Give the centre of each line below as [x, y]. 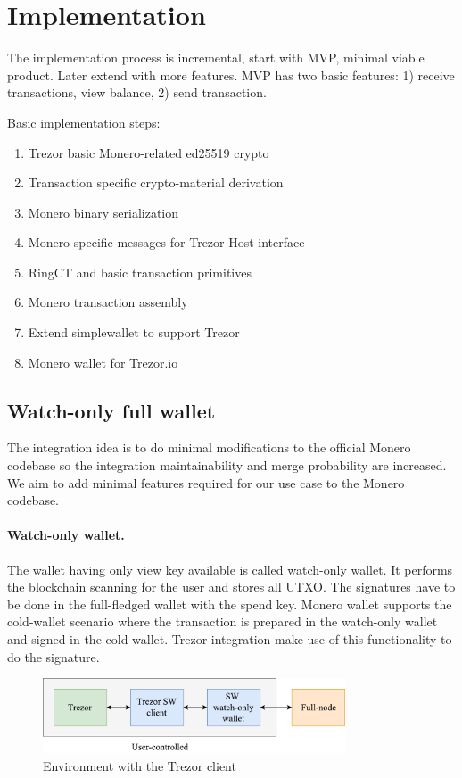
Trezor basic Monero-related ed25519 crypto [148, 152]
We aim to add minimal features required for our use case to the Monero [206, 482]
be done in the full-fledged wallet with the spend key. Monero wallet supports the [230, 604]
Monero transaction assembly [108, 302]
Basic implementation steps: [84, 122]
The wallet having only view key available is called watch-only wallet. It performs [230, 569]
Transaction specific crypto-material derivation [156, 182]
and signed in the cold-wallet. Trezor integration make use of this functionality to [230, 639]
